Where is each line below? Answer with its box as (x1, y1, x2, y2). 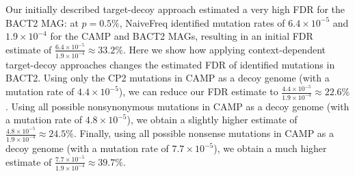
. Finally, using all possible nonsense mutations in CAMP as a (73, 126, 334, 140)
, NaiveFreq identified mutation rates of (119, 15, 285, 29)
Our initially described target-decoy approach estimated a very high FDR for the (5, 2, 345, 16)
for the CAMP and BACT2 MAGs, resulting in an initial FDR (50, 29, 313, 43)
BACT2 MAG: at (5, 15, 79, 29)
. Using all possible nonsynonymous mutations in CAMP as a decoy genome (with (5, 99, 350, 113)
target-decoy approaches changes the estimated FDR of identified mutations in (5, 57, 335, 71)
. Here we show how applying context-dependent (122, 42, 326, 56)
